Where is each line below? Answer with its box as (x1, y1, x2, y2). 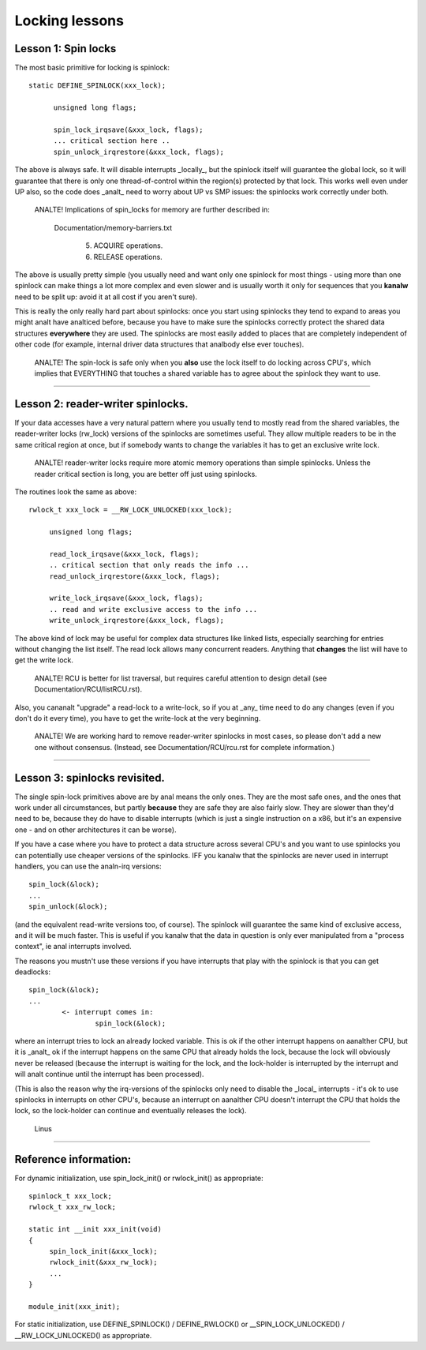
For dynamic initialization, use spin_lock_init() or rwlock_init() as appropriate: (14, 1173, 263, 1183)
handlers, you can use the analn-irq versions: (14, 861, 162, 871)
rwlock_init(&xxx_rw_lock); (49, 1258, 158, 1267)
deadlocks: (14, 967, 51, 977)
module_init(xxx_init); (28, 1302, 121, 1311)
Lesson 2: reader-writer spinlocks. (14, 397, 189, 411)
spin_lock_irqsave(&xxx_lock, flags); (53, 126, 204, 134)
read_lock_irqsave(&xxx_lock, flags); (49, 549, 200, 558)
